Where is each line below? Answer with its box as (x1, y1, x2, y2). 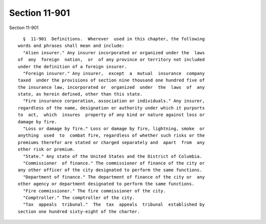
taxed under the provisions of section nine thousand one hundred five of (18, 77, 205, 83)
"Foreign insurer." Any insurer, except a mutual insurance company (23, 71, 205, 76)
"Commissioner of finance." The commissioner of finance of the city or (23, 160, 205, 166)
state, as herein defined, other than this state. (18, 91, 143, 97)
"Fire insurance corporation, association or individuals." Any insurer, (23, 98, 205, 104)
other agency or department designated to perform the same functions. (18, 181, 195, 187)
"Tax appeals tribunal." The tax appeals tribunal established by (23, 202, 205, 207)
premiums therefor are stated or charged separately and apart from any (18, 140, 205, 145)
